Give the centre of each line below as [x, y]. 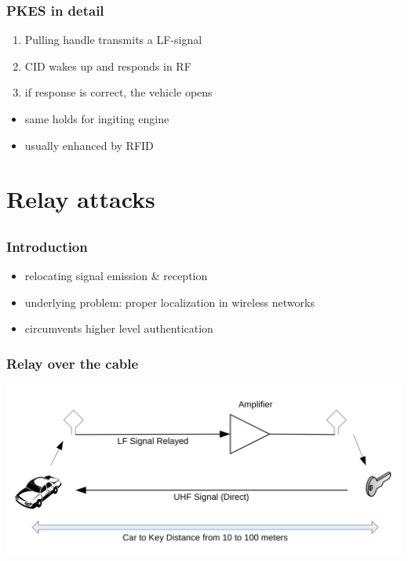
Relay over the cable [73, 363]
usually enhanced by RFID [89, 145]
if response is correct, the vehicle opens [118, 92]
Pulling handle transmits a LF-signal [113, 40]
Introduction [47, 246]
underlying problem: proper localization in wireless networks [169, 302]
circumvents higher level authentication [119, 328]
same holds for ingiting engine [97, 118]
